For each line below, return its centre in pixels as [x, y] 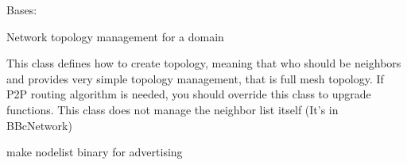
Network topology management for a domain [115, 36]
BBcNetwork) [39, 125]
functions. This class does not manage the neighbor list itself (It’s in [172, 109]
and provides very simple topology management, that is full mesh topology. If [195, 78]
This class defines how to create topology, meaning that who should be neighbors [204, 63]
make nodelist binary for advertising [95, 152]
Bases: [22, 10]
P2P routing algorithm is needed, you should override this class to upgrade [189, 94]
